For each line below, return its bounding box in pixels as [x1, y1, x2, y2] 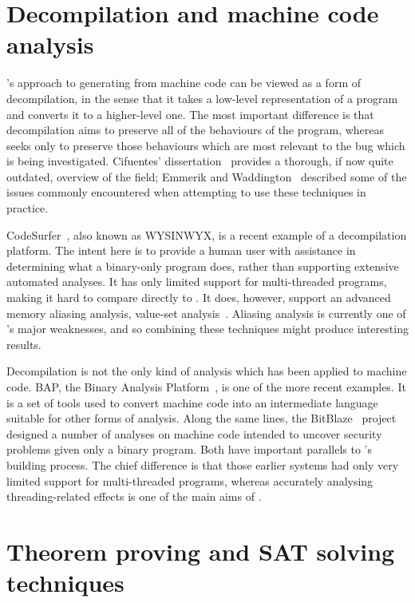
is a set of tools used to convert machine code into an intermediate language [6, 394, 378, 411]
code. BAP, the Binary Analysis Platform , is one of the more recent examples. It [6, 379, 406, 395]
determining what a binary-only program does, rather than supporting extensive [6, 257, 399, 274]
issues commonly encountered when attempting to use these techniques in [6, 184, 366, 200]
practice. [6, 200, 49, 216]
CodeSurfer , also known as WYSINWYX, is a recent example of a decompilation [6, 226, 407, 243]
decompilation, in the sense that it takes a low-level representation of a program [6, 89, 398, 106]
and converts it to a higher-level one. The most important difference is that [6, 105, 374, 122]
